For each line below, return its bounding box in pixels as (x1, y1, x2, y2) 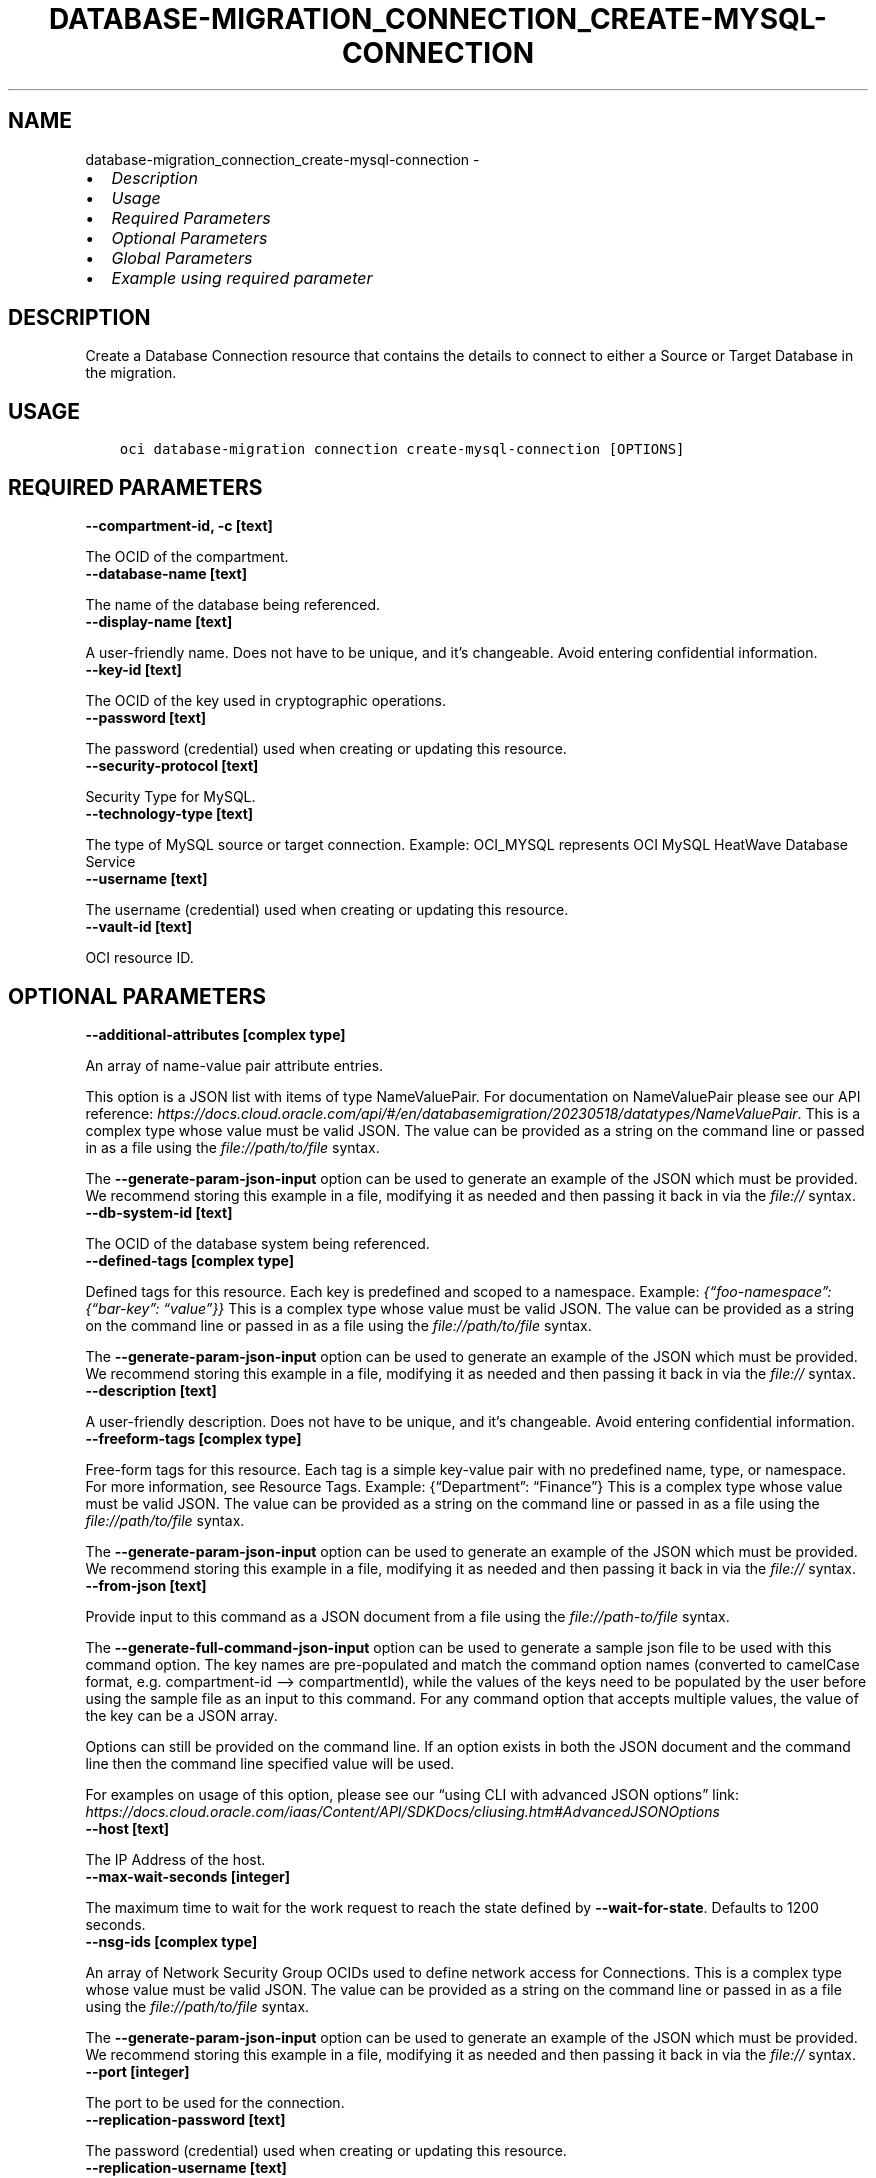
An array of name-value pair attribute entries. (85, 1056, 384, 1074)
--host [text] (85, 1819, 170, 1837)
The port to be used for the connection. (85, 2093, 345, 2111)
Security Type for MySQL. (85, 788, 256, 806)
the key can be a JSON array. (85, 1706, 278, 1724)
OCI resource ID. (85, 949, 194, 967)
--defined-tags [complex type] (85, 1251, 294, 1269)
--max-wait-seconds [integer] (85, 1867, 290, 1885)
